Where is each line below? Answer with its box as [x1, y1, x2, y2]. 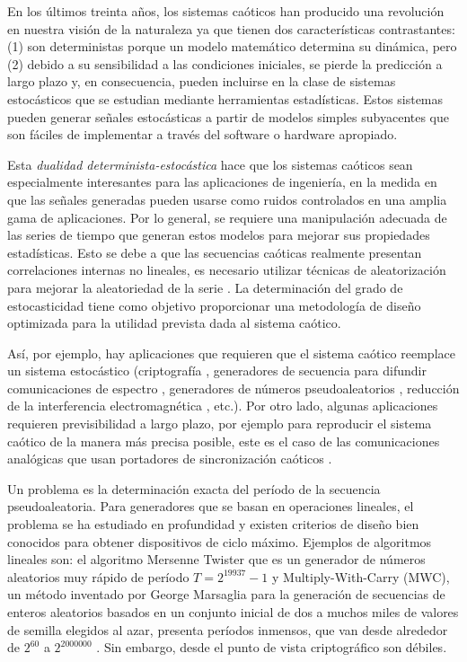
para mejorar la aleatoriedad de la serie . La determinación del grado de [7, 278, 403, 296]
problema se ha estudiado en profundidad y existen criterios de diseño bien [7, 515, 419, 534]
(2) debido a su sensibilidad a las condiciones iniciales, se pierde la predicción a [7, 54, 443, 73]
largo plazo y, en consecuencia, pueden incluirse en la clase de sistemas [7, 72, 396, 91]
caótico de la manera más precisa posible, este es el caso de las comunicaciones [7, 431, 440, 450]
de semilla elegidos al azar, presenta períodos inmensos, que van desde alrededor [7, 620, 448, 639]
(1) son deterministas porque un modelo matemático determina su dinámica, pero [7, 37, 457, 56]
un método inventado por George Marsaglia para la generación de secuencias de [7, 585, 445, 604]
